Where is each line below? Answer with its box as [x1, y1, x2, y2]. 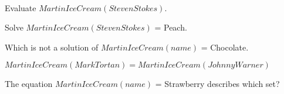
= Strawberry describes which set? [155, 78, 280, 90]
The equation [5, 78, 53, 90]
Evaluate [5, 1, 36, 14]
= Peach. [154, 21, 187, 33]
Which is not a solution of [5, 41, 99, 53]
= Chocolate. [201, 41, 249, 53]
